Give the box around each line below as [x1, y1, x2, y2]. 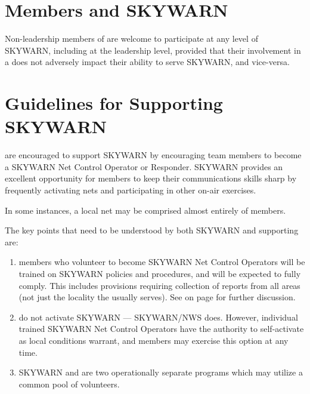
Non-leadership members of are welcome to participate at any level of [5, 32, 258, 45]
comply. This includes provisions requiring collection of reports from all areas [18, 279, 300, 291]
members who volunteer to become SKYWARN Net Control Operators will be [18, 256, 305, 268]
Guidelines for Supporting [5, 91, 223, 115]
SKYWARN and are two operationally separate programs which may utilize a [18, 366, 303, 378]
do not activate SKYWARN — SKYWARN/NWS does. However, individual [18, 310, 298, 323]
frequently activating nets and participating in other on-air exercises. [5, 184, 256, 196]
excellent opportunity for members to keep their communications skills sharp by [5, 172, 297, 184]
